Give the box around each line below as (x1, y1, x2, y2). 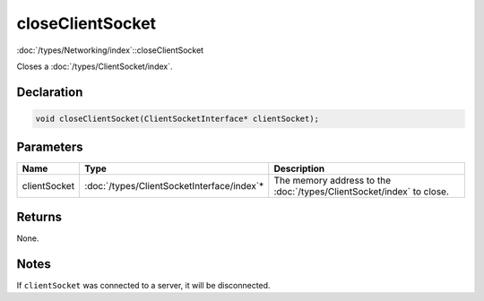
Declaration (16, 84, 83, 99)
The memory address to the (273, 175, 392, 187)
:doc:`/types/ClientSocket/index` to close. (273, 185, 450, 198)
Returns (16, 209, 63, 224)
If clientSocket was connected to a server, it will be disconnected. (16, 279, 271, 290)
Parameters (16, 140, 83, 155)
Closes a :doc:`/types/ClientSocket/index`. (16, 61, 174, 72)
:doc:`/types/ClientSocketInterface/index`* (84, 180, 264, 193)
